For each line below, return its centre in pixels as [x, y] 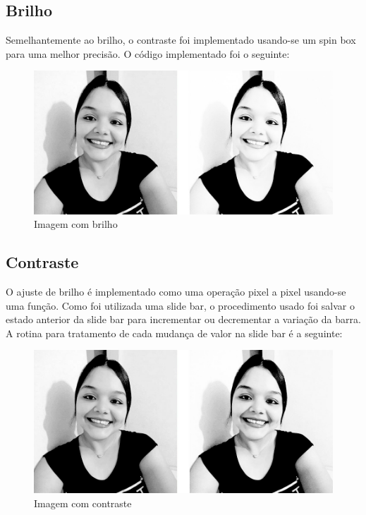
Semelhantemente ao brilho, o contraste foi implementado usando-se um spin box [181, 40]
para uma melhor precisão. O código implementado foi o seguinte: [148, 53]
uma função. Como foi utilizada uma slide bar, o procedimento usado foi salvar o [181, 305]
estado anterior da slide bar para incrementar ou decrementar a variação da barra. [183, 319]
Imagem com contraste [83, 503]
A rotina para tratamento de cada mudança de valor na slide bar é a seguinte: [174, 333]
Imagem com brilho [76, 224]
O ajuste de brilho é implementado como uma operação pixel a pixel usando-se [176, 291]
